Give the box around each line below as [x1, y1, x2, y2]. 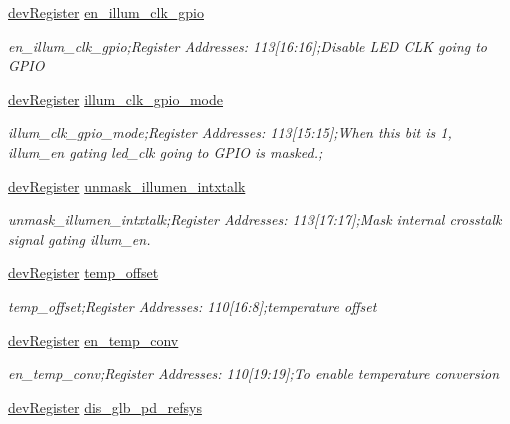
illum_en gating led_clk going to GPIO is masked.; [8, 141, 323, 162]
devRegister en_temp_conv [8, 329, 179, 350]
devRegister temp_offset [8, 262, 159, 283]
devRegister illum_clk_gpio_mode [8, 88, 224, 109]
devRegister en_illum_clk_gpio [8, 2, 204, 22]
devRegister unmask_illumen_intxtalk [8, 175, 246, 196]
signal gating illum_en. [8, 228, 151, 249]
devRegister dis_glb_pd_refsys [8, 396, 202, 417]
